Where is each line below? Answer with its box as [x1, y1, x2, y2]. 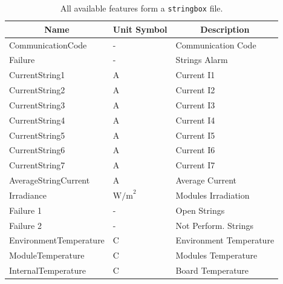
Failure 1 [9, 203, 42, 216]
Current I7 [175, 159, 215, 171]
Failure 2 [9, 219, 42, 231]
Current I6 [175, 144, 215, 156]
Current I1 [175, 68, 215, 81]
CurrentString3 [9, 98, 65, 111]
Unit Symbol [112, 22, 168, 35]
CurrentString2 [9, 84, 65, 96]
